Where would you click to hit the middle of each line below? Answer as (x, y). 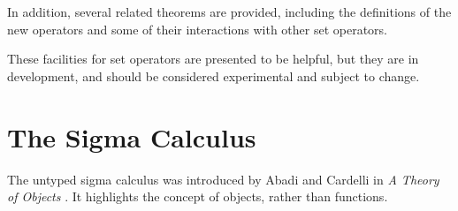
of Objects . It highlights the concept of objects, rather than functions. (198, 196)
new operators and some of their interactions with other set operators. (197, 29)
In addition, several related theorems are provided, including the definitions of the (229, 11)
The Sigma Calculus (132, 136)
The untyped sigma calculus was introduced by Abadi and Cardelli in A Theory (223, 179)
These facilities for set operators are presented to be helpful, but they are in (213, 59)
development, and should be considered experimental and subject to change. (214, 75)
